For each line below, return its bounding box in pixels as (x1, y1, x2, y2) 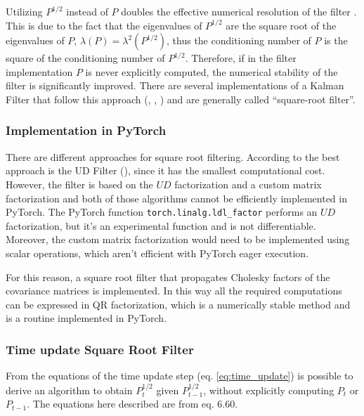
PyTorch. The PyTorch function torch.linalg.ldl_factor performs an (6, 204, 318, 219)
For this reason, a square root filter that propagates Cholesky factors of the (6, 269, 330, 284)
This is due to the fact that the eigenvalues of (6, 18, 202, 32)
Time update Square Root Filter (6, 340, 194, 358)
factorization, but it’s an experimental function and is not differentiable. (6, 218, 316, 233)
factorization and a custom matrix (174, 176, 322, 191)
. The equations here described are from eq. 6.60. (27, 396, 238, 411)
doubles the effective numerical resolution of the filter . (121, 4, 357, 18)
